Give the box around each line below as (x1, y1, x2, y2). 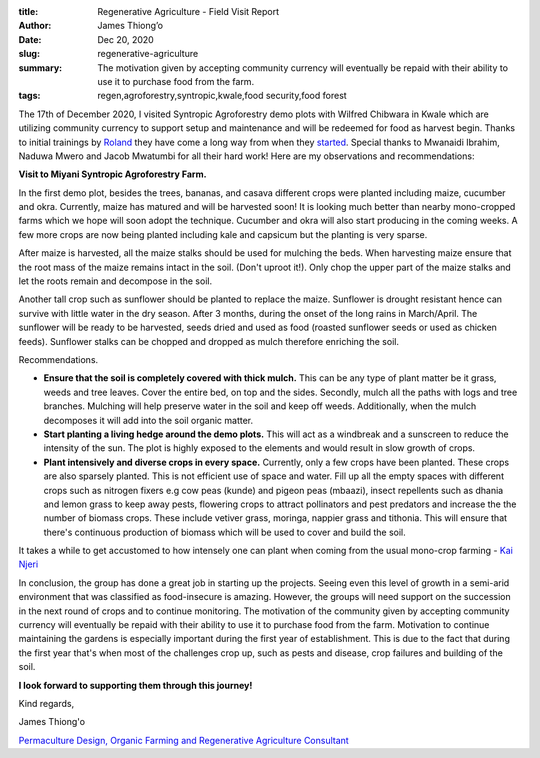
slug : (18, 48, 40, 60)
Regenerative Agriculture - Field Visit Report (97, 6, 280, 17)
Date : (18, 33, 42, 45)
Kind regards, (18, 697, 75, 709)
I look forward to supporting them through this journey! (18, 679, 253, 691)
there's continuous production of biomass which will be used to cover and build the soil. (43, 526, 406, 538)
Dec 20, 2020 (97, 33, 154, 45)
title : (18, 6, 39, 17)
